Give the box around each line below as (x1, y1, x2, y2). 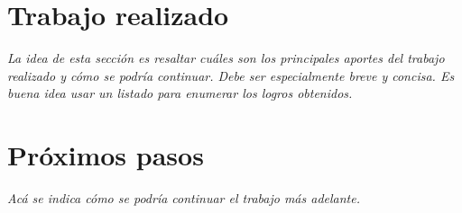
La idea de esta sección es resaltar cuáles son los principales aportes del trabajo (7, 49, 445, 67)
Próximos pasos (7, 137, 204, 173)
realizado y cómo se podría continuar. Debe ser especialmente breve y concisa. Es (7, 66, 455, 84)
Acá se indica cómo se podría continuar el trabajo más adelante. (7, 189, 360, 208)
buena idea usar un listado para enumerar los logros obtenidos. (7, 84, 353, 102)
